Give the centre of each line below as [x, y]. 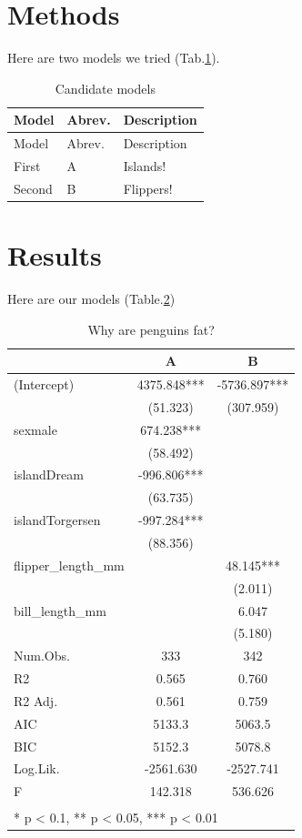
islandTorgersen [57, 520]
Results [55, 255]
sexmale [35, 429]
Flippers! [148, 188]
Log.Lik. [37, 768]
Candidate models [105, 88]
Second [33, 188]
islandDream [49, 475]
